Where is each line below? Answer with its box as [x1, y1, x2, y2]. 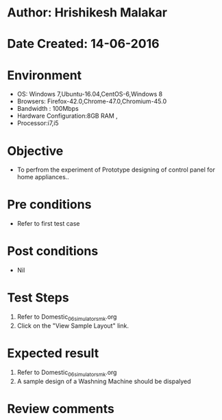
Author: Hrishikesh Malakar [7, 5, 168, 21]
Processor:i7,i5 [16, 119, 60, 127]
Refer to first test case [16, 220, 80, 228]
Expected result [7, 345, 99, 361]
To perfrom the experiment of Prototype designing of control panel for [16, 166, 216, 174]
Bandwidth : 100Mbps [16, 105, 79, 113]
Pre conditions [7, 197, 92, 213]
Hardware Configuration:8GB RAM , [16, 111, 118, 120]
